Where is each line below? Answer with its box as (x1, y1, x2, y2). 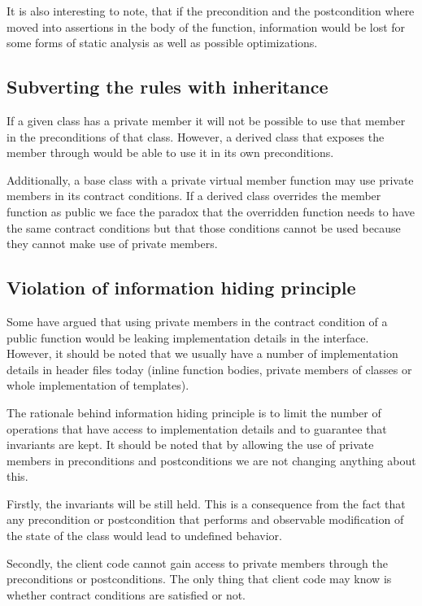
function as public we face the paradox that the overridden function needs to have (7, 203, 415, 220)
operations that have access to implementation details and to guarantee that (7, 420, 387, 437)
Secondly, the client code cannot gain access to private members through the (7, 554, 388, 571)
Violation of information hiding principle (7, 275, 356, 300)
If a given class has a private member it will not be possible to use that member (7, 111, 406, 129)
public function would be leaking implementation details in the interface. (7, 329, 369, 346)
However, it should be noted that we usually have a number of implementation (7, 345, 398, 362)
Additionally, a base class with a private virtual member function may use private (7, 171, 414, 188)
